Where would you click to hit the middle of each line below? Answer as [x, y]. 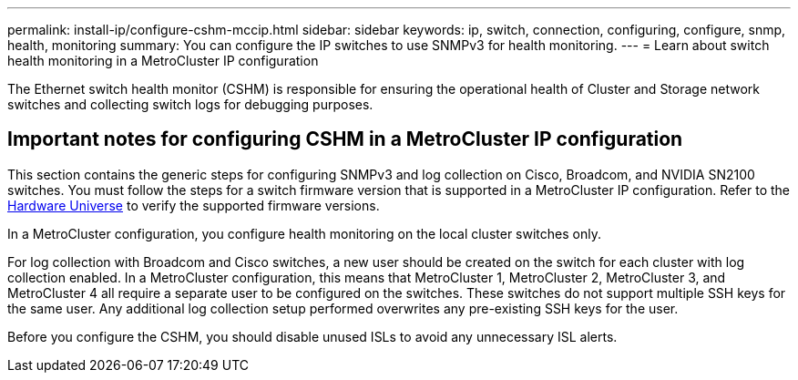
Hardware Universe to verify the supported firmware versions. [194, 205]
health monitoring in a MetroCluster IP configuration [163, 61]
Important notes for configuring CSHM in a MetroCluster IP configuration [345, 139]
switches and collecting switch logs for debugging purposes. [190, 104]
